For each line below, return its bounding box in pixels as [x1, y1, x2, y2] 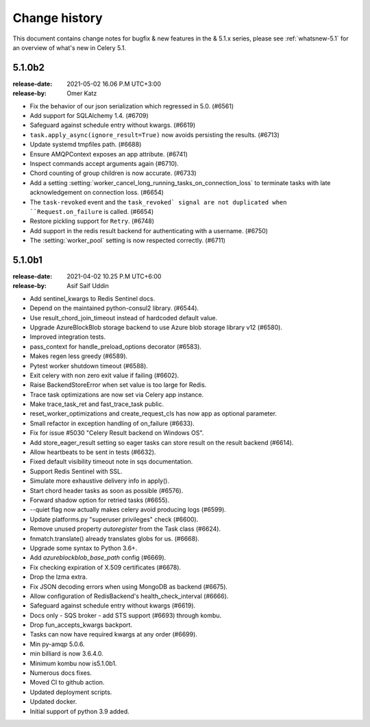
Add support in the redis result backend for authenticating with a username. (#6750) [29, 226, 269, 235]
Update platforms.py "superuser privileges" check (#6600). [29, 515, 199, 523]
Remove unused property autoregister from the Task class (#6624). [29, 525, 221, 533]
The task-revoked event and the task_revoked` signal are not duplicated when [29, 198, 287, 206]
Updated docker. [29, 698, 77, 706]
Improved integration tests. [29, 333, 106, 341]
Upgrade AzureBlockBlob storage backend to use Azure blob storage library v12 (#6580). [29, 323, 282, 331]
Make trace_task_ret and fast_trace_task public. [29, 400, 164, 408]
